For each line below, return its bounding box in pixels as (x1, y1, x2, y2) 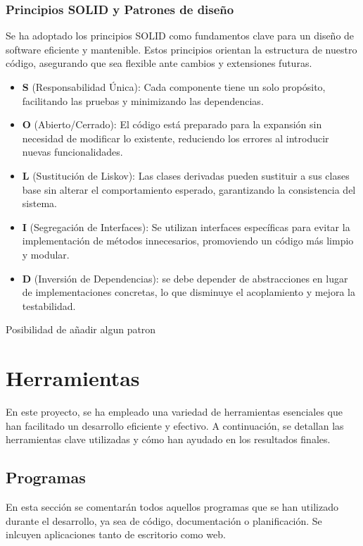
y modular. (22, 247, 70, 261)
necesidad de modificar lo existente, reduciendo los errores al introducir (22, 130, 329, 145)
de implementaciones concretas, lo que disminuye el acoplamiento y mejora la (22, 285, 355, 299)
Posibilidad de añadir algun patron (6, 322, 156, 337)
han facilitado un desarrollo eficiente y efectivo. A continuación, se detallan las (6, 418, 344, 433)
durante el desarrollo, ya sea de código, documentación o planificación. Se (6, 513, 322, 528)
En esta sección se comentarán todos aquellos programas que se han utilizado (6, 500, 338, 514)
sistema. (22, 196, 57, 211)
